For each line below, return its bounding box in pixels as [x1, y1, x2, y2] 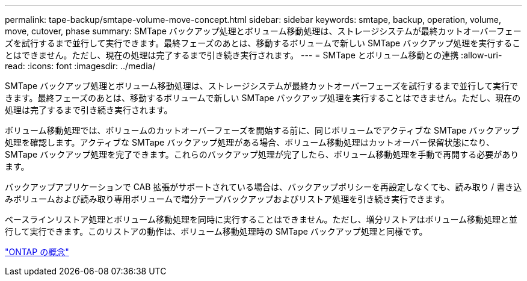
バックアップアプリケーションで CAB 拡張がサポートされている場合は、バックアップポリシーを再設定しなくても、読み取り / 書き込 [5, 182, 522, 192]
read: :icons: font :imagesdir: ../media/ [5, 61, 156, 71]
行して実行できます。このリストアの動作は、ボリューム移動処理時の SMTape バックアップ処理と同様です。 [5, 226, 428, 236]
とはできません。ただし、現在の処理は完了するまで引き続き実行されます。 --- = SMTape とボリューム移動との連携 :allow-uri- [5, 50, 502, 60]
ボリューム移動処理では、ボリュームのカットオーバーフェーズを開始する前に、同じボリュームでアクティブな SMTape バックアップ [5, 125, 520, 135]
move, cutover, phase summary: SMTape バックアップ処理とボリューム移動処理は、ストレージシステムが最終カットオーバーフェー [5, 26, 522, 36]
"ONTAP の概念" [5, 247, 69, 257]
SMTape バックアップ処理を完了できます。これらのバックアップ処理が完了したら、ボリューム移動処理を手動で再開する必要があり [5, 149, 519, 159]
